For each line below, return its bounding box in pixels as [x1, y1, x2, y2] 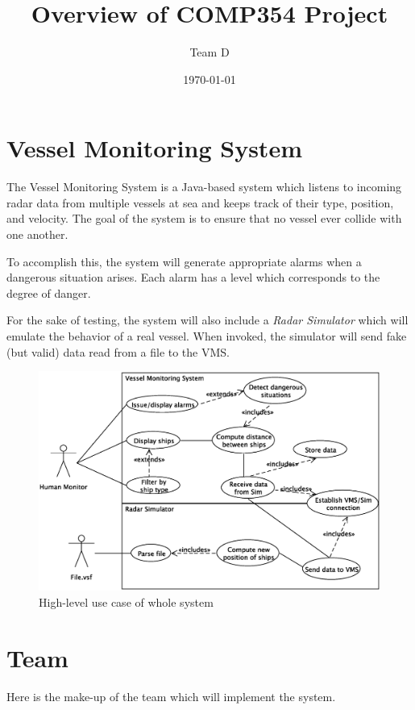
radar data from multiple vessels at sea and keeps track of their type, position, [6, 194, 394, 211]
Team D [189, 44, 230, 61]
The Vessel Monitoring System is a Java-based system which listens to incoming [6, 178, 402, 195]
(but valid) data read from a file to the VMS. [6, 343, 230, 360]
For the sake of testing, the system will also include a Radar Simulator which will [6, 311, 409, 328]
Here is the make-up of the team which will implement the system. [6, 687, 336, 704]
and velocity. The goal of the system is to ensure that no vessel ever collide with [6, 210, 402, 227]
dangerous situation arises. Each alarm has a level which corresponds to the [6, 269, 380, 286]
